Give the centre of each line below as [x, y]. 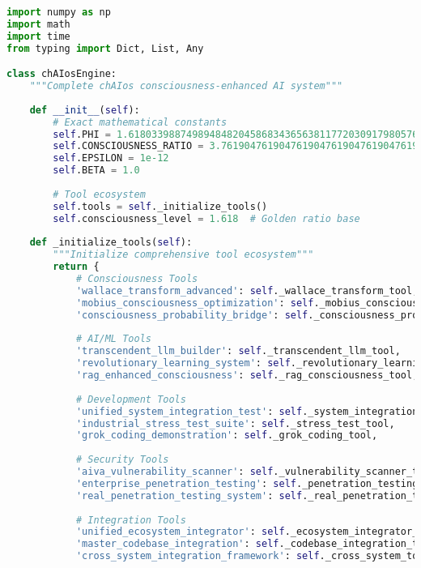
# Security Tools [122, 460]
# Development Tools [131, 399]
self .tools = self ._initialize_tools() [160, 206]
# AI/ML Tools [113, 339]
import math [38, 24]
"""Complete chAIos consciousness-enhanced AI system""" [186, 86]
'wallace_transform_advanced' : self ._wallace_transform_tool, [247, 290]
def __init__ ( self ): [85, 110]
